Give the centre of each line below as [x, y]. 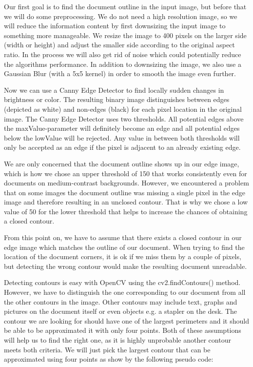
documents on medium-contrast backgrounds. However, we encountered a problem [126, 183]
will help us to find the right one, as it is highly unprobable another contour [117, 340]
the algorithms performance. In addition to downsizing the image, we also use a [123, 64]
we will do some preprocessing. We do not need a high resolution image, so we [121, 16]
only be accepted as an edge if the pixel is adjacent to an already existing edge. [122, 147]
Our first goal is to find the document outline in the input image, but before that [125, 6]
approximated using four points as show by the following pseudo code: [109, 359]
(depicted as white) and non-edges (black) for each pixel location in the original [123, 109]
